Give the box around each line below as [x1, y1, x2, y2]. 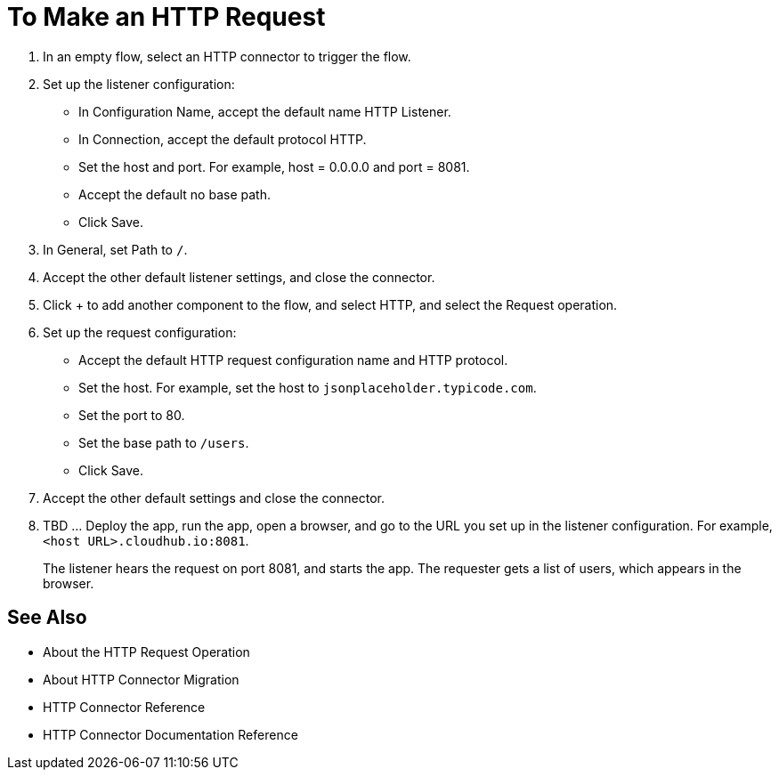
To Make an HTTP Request [7, 2, 326, 32]
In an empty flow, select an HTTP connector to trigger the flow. [43, 48, 411, 64]
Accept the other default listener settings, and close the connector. [43, 269, 435, 285]
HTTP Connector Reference [43, 699, 206, 715]
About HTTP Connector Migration [43, 671, 239, 687]
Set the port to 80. [78, 407, 185, 423]
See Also [7, 606, 87, 629]
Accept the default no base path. [78, 186, 271, 202]
